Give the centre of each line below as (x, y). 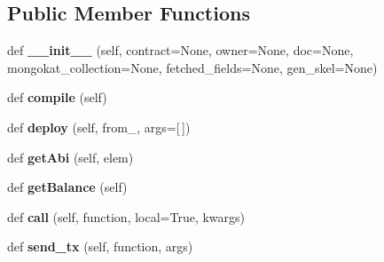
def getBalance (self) (67, 187)
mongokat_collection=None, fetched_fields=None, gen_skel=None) (192, 67)
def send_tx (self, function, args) (100, 246)
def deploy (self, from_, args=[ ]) (99, 127)
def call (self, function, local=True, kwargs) (126, 216)
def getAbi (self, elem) (71, 157)
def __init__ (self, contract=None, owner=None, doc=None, (180, 50)
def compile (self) (57, 97)
